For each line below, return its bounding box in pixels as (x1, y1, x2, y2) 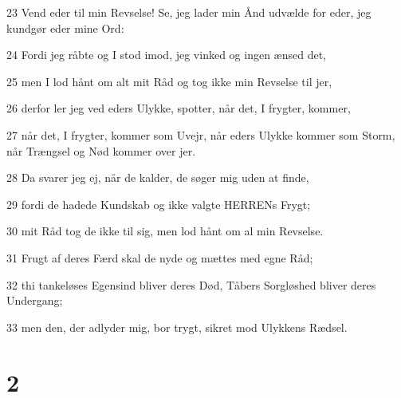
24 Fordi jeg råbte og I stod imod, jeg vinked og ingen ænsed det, (6, 46, 326, 63)
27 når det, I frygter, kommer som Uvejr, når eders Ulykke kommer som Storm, (6, 126, 395, 143)
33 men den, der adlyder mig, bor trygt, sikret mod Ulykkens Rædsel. (6, 318, 348, 335)
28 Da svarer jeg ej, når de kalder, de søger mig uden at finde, (6, 169, 309, 186)
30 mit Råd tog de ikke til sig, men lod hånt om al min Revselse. (6, 223, 324, 239)
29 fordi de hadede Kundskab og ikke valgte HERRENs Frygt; (6, 195, 311, 212)
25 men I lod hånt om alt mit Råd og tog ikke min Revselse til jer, (6, 73, 332, 89)
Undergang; (6, 292, 63, 309)
